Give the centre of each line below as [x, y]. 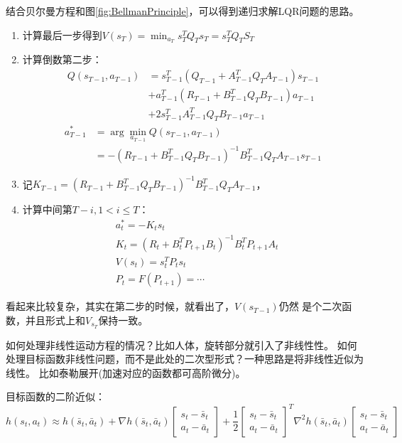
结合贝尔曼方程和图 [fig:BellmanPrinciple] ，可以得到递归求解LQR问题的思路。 [183, 11]
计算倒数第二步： [62, 59]
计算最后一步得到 [62, 34]
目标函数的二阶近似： [55, 396]
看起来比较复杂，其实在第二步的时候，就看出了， [120, 306]
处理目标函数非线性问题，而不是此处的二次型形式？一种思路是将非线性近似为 [185, 359]
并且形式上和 [55, 320]
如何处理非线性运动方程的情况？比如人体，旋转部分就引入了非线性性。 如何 [181, 345]
